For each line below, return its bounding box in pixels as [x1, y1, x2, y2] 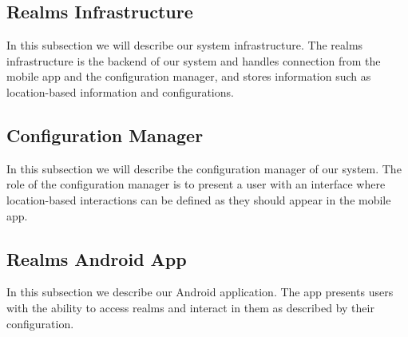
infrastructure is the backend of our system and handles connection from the [6, 52, 381, 69]
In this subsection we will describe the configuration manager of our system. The [6, 160, 402, 176]
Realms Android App [6, 246, 187, 271]
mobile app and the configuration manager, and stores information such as [6, 68, 371, 85]
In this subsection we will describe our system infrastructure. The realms [6, 37, 363, 54]
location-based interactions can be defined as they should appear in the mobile [6, 191, 391, 208]
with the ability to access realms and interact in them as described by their [6, 299, 374, 315]
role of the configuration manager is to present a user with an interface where [6, 176, 386, 192]
